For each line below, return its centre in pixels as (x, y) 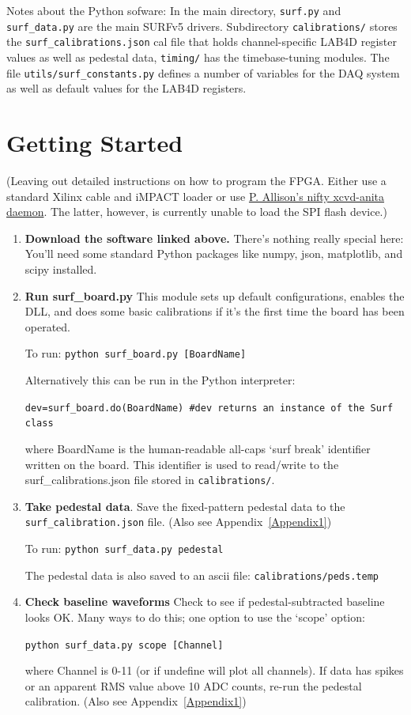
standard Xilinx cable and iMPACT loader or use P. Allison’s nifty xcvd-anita (196, 196)
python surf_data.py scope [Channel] (124, 645)
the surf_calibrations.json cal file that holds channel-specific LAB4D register (202, 42)
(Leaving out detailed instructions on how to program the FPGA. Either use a (196, 180)
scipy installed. (61, 269)
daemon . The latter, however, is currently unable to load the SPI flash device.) (197, 212)
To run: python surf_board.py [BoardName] (136, 353)
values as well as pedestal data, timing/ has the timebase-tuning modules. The (198, 57)
